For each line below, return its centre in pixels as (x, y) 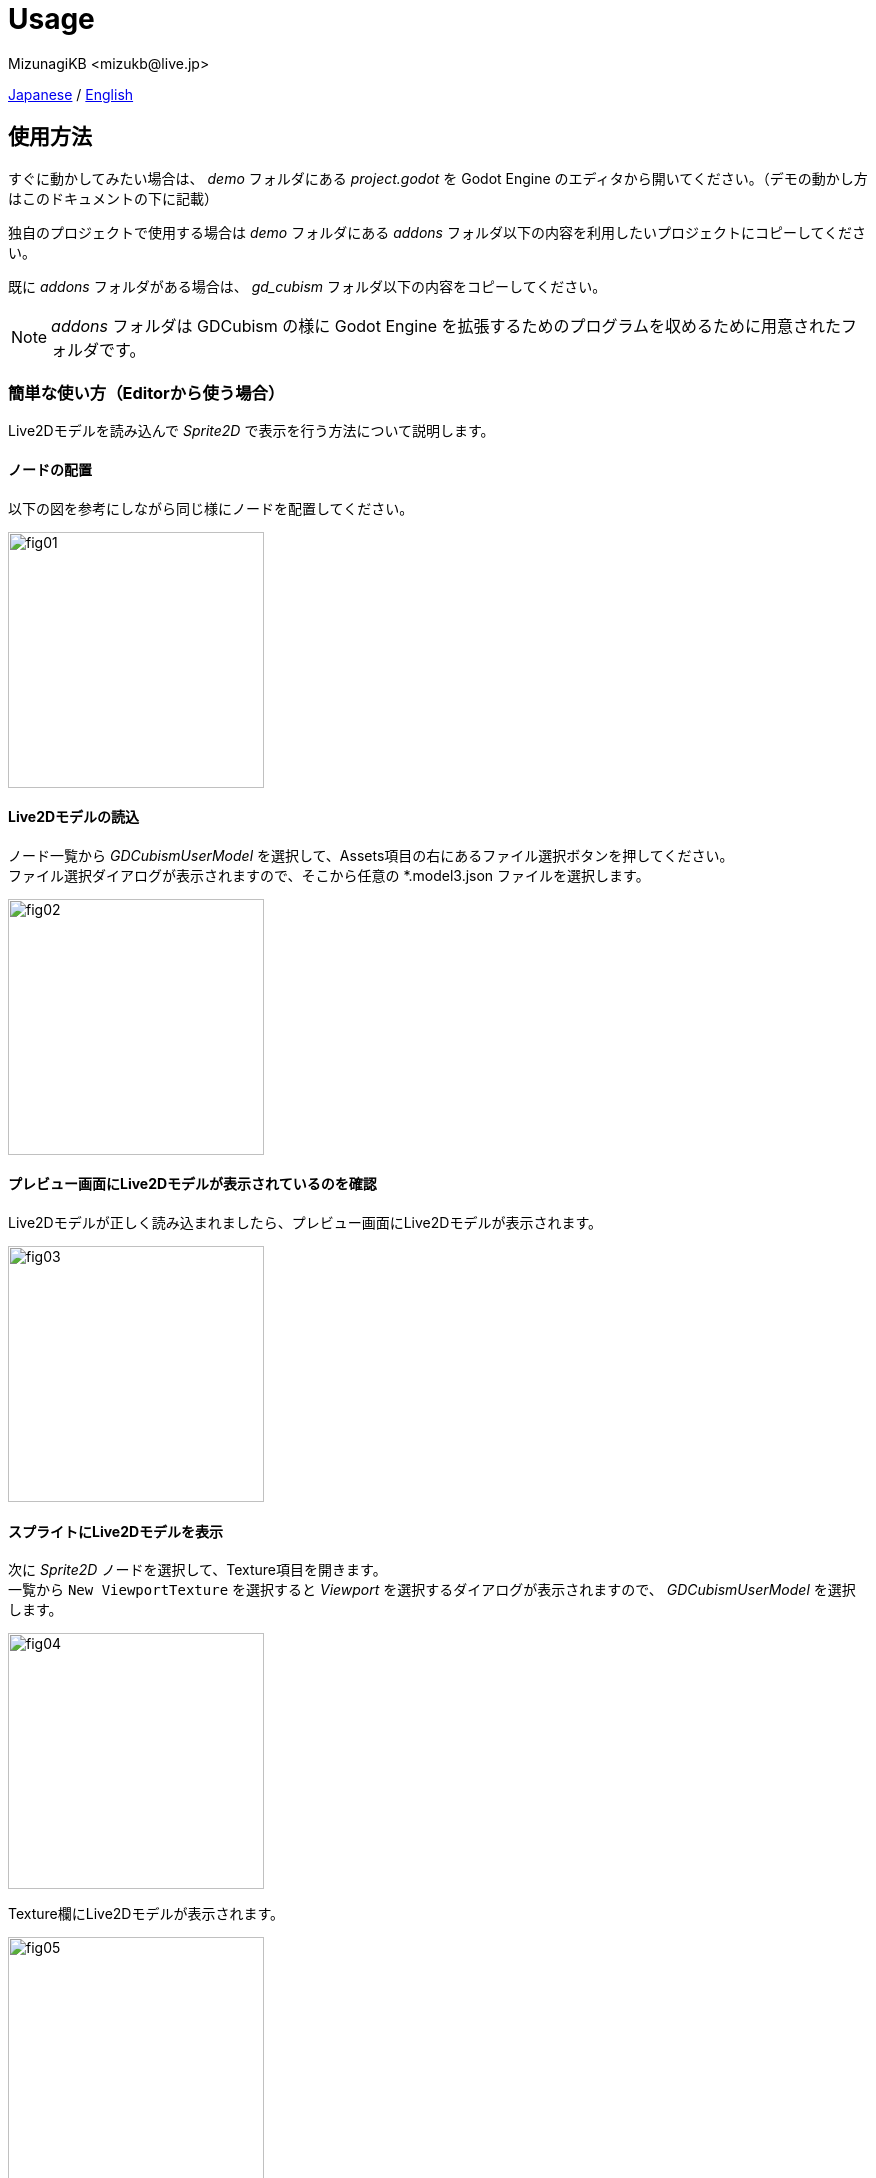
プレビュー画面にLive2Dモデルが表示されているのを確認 (192, 1184)
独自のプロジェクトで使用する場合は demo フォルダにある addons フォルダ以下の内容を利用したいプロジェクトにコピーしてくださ (437, 232)
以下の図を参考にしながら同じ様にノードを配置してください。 (211, 508)
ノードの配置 (50, 469)
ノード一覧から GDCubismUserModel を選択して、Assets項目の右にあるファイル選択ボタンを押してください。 (371, 855)
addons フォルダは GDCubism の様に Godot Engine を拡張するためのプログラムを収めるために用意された (446, 325)
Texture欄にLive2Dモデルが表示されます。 (146, 1914)
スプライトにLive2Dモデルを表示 (116, 1531)
